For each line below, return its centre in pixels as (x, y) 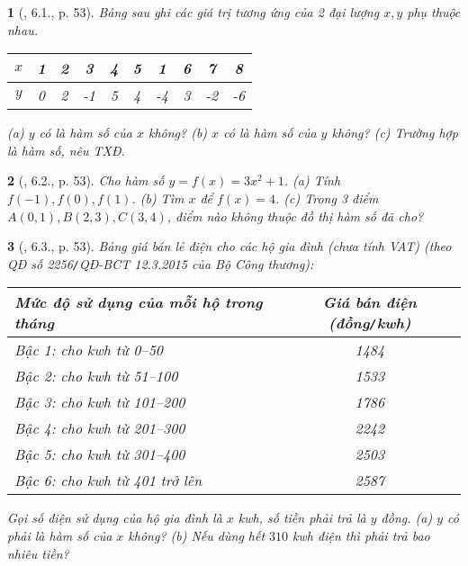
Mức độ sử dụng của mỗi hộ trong (139, 302)
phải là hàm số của (60, 535)
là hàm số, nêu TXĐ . (66, 150)
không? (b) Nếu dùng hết (197, 535)
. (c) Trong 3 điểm (327, 198)
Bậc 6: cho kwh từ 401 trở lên (108, 481)
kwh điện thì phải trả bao (361, 535)
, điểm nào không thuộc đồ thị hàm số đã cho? (295, 216)
